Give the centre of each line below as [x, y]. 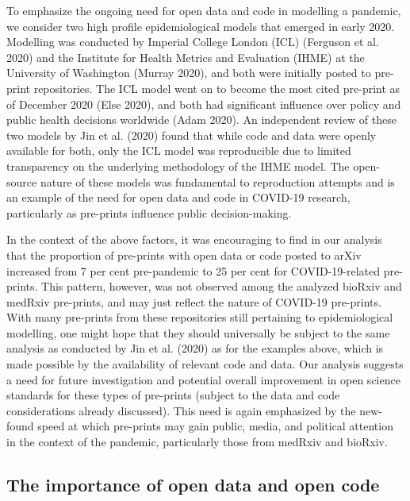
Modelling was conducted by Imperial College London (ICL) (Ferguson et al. [193, 42]
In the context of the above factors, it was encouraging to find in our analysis [194, 239]
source [22, 181]
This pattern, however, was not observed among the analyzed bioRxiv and [222, 286]
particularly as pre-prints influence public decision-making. [149, 212]
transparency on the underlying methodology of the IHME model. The [178, 166]
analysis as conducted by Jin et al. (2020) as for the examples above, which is [195, 348]
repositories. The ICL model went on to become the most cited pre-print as [217, 88]
